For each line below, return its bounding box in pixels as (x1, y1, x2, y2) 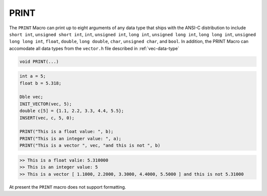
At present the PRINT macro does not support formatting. (9, 184, 126, 190)
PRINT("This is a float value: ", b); (19, 129, 114, 135)
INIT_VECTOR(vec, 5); (19, 101, 72, 106)
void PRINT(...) (19, 58, 59, 64)
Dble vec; (19, 94, 44, 100)
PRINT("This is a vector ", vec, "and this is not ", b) (19, 143, 161, 148)
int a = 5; (19, 73, 46, 79)
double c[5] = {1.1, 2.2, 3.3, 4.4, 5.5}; (19, 108, 124, 114)
